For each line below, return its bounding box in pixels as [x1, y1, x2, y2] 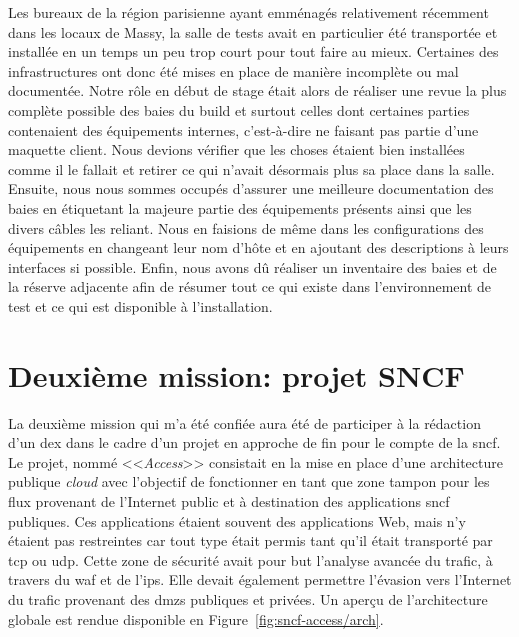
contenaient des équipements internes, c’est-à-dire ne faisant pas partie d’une [8, 119, 479, 140]
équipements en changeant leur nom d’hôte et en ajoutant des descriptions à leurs [8, 237, 509, 258]
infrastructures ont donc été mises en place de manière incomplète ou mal [8, 60, 459, 81]
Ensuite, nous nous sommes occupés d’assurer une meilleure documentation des [8, 178, 494, 199]
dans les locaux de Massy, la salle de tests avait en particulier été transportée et [8, 21, 498, 42]
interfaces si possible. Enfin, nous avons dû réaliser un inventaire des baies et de [8, 256, 497, 277]
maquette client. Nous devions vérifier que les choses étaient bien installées [8, 139, 465, 160]
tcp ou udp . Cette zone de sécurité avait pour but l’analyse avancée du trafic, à [8, 549, 493, 570]
